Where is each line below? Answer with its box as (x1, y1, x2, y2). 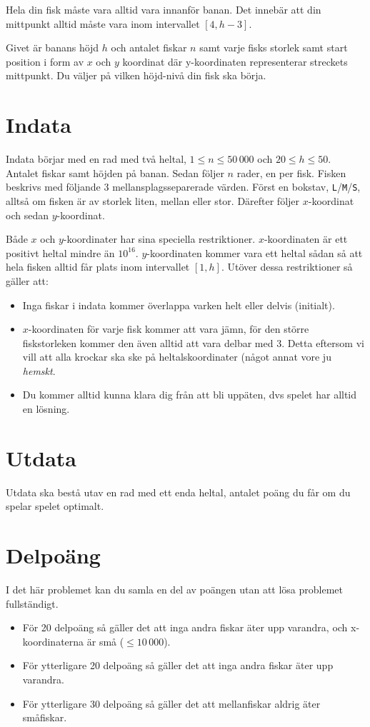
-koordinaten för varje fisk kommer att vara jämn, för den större (28, 321, 309, 336)
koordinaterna (22, 633, 84, 648)
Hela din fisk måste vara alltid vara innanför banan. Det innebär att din (6, 2, 321, 16)
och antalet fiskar (111, 40, 187, 55)
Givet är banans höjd (6, 40, 99, 55)
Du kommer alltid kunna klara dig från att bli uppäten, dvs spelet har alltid (22, 387, 357, 402)
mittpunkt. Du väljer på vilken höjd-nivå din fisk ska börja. (6, 68, 266, 83)
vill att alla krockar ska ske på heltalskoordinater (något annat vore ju (22, 349, 331, 364)
